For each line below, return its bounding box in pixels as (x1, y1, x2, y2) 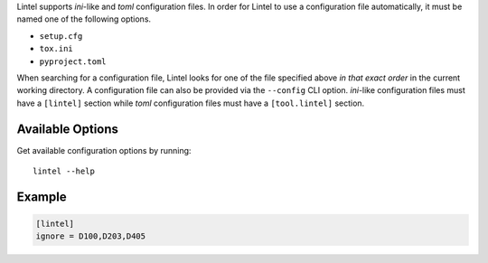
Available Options (16, 121, 119, 136)
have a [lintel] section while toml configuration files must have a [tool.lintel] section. (16, 98, 365, 108)
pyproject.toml (39, 56, 108, 67)
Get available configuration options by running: (16, 145, 192, 155)
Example (16, 189, 67, 204)
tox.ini (39, 43, 74, 54)
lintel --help (33, 166, 95, 176)
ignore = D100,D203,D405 (35, 231, 146, 241)
